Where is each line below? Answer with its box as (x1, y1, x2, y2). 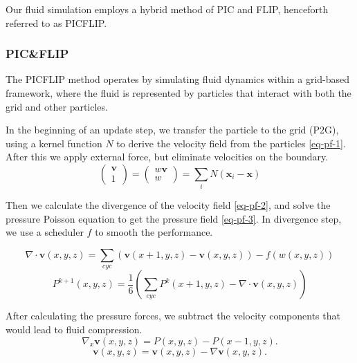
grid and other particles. (6, 99, 108, 113)
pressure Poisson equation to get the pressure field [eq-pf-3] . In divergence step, (6, 211, 342, 225)
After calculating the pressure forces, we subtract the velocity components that (6, 308, 340, 323)
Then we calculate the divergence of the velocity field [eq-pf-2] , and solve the (6, 198, 331, 212)
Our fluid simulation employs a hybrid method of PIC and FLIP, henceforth (6, 2, 329, 16)
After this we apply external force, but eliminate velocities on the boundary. (6, 149, 329, 164)
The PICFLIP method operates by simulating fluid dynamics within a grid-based (6, 72, 350, 86)
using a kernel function (6, 136, 102, 150)
